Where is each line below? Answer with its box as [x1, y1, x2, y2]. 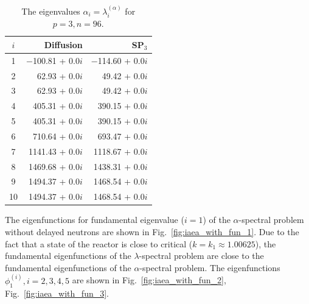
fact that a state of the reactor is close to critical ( [5, 237, 193, 250]
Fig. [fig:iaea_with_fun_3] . [5, 286, 109, 299]
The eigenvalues [21, 4, 80, 17]
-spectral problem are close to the [139, 249, 264, 262]
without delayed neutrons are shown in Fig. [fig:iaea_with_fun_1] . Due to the [5, 225, 299, 238]
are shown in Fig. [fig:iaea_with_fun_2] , [72, 274, 226, 286]
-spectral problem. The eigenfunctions [139, 261, 280, 274]
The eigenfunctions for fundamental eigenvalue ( [5, 213, 184, 226]
